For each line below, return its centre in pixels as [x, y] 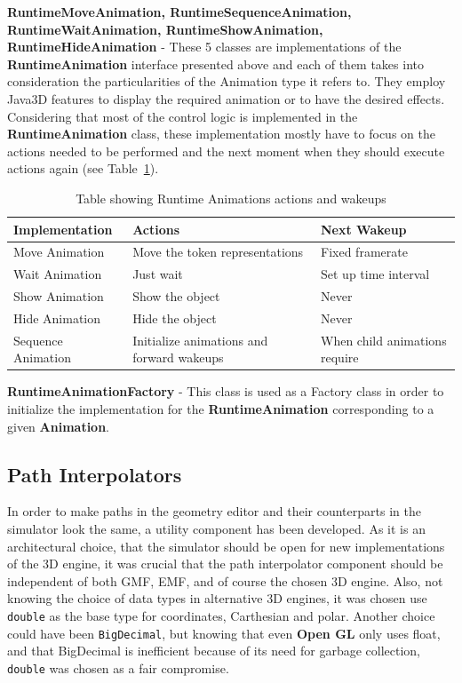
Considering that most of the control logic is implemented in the [183, 116]
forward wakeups [178, 357]
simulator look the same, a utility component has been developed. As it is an [216, 529]
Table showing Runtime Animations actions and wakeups [231, 198]
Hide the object [175, 318]
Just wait [158, 274]
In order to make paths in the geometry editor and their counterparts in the [214, 511]
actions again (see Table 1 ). [83, 168]
